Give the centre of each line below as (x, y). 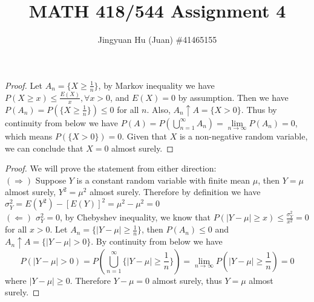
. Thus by (259, 109)
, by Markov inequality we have (156, 85)
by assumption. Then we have (233, 97)
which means (29, 136)
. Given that (145, 136)
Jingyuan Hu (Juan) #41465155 (157, 40)
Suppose (51, 180)
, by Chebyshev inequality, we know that (135, 217)
